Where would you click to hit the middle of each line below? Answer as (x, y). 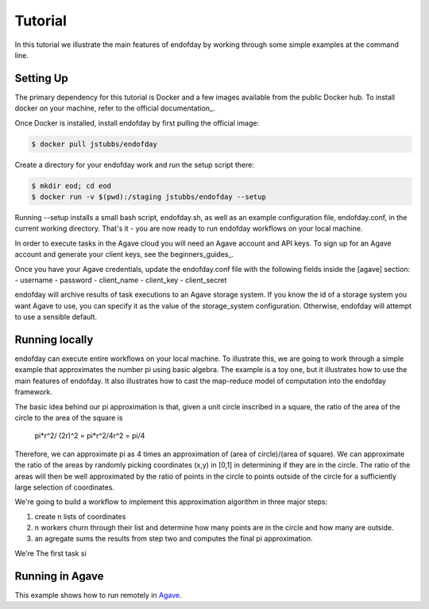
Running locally (54, 339)
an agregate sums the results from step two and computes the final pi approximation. (174, 539)
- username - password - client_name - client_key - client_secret (121, 280)
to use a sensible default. (56, 317)
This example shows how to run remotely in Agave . (98, 595)
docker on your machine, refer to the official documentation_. (115, 108)
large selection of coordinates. (65, 487)
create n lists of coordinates (80, 516)
